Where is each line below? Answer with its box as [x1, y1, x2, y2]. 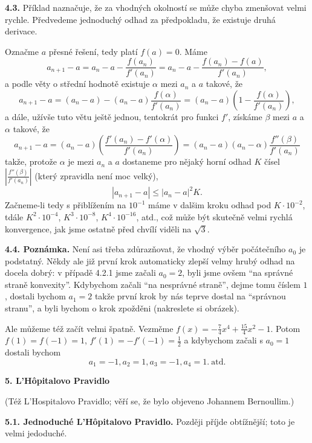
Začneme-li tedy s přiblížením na [5, 199, 126, 211]
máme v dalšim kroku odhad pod [148, 199, 271, 211]
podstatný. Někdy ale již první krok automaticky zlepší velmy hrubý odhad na [5, 254, 295, 267]
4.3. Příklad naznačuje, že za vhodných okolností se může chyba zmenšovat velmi [5, 1, 307, 13]
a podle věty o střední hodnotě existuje [5, 77, 150, 90]
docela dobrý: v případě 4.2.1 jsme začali [5, 266, 156, 279]
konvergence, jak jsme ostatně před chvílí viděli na [5, 222, 192, 235]
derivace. [5, 25, 37, 37]
